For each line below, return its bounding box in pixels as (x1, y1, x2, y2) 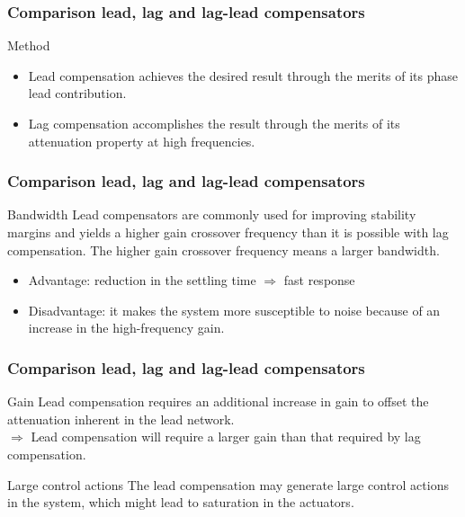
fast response (283, 271, 355, 290)
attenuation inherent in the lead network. (7, 409, 235, 428)
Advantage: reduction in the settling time (28, 271, 256, 290)
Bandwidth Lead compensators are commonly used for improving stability (7, 205, 416, 224)
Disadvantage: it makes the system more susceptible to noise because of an (28, 300, 441, 319)
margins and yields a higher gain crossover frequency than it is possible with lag (7, 223, 449, 241)
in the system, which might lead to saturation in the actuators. (7, 493, 354, 512)
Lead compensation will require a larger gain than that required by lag (31, 427, 421, 446)
